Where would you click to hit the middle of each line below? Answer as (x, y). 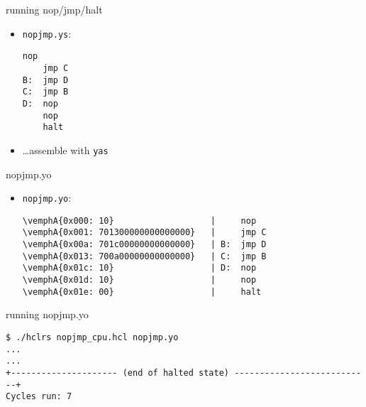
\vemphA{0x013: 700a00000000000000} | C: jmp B (144, 256)
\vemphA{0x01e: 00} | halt (142, 292)
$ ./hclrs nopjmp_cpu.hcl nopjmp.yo (92, 337)
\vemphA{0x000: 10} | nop (139, 221)
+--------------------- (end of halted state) (117, 373)
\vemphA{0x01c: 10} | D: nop (139, 268)
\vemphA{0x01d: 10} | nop (139, 280)
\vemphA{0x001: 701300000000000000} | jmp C (144, 233)
